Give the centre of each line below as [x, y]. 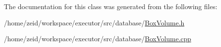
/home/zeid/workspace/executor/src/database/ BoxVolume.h [94, 22]
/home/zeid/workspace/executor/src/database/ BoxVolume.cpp [98, 39]
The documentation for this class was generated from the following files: [111, 6]
